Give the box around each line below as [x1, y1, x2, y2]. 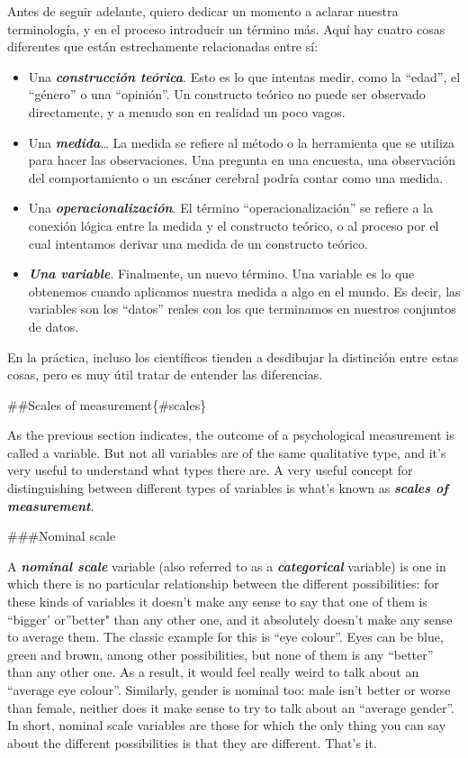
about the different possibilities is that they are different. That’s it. [7, 733, 377, 752]
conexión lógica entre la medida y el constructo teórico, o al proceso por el [28, 215, 439, 234]
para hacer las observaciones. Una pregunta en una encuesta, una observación [28, 151, 456, 169]
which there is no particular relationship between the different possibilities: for [7, 574, 439, 593]
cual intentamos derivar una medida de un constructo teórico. [28, 233, 368, 252]
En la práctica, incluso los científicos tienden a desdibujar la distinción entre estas [7, 347, 459, 366]
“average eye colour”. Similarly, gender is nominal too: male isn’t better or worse [7, 680, 451, 699]
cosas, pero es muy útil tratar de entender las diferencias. [7, 365, 323, 384]
